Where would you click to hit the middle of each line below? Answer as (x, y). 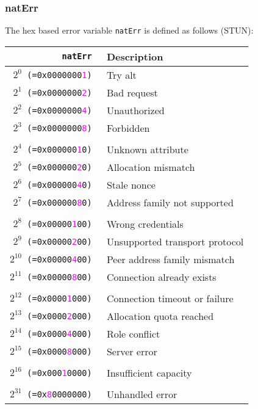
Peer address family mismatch (170, 259)
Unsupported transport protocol (175, 241)
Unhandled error (142, 394)
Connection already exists (161, 277)
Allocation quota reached (160, 316)
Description (135, 56)
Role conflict (133, 333)
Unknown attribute (147, 149)
